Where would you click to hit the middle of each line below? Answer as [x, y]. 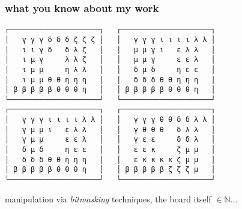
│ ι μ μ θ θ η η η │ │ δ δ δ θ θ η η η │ [110, 80]
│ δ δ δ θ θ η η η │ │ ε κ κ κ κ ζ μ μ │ [110, 159]
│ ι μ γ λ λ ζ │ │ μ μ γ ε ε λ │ [110, 60]
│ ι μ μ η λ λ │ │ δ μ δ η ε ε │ [110, 69]
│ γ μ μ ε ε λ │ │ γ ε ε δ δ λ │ [110, 140]
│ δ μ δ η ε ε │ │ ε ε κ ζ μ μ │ [110, 150]
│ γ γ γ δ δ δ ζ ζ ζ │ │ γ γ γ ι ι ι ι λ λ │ [110, 39]
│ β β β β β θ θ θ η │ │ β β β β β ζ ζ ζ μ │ [110, 170]
